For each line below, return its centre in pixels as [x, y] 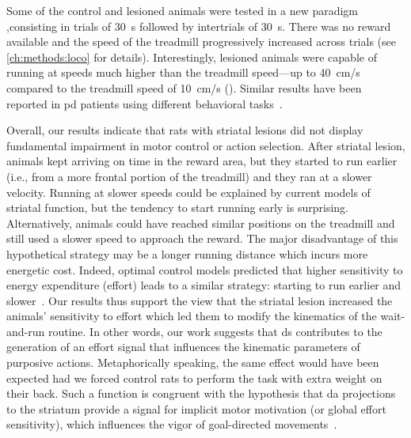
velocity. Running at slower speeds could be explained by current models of [188, 192]
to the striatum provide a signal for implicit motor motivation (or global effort [196, 408]
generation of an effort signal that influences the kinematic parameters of [183, 347]
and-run [26, 331]
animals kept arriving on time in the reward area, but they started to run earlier [202, 161]
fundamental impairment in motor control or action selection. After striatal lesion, [206, 145]
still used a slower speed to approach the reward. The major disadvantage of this [202, 238]
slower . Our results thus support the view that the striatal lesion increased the [200, 300]
